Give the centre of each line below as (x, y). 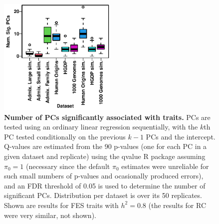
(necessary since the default (68, 166)
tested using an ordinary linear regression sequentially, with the (101, 127)
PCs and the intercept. (181, 136)
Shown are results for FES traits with (61, 205)
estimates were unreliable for (165, 166)
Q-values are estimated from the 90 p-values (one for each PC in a (106, 146)
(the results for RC (177, 205)
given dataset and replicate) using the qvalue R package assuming (105, 156)
